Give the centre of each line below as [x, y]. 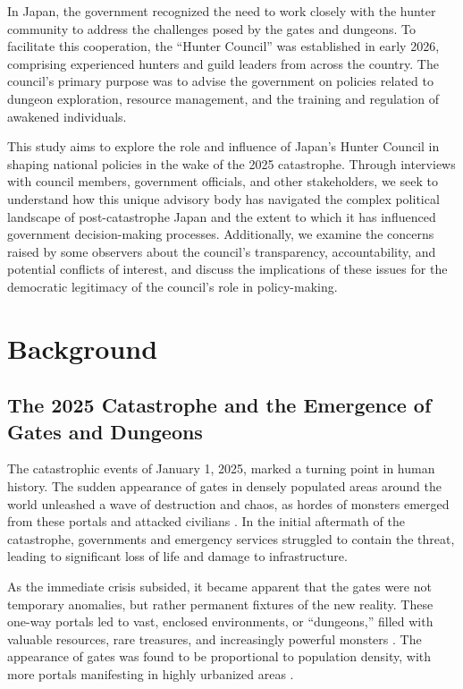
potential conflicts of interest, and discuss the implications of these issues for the [227, 269]
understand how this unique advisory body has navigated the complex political [223, 198]
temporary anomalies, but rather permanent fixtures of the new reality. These [220, 604]
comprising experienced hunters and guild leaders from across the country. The [223, 63]
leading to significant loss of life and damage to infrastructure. [177, 556]
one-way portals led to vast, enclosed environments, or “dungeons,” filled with [220, 621]
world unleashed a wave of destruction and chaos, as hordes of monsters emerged [228, 503]
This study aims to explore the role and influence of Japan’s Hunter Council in [223, 146]
